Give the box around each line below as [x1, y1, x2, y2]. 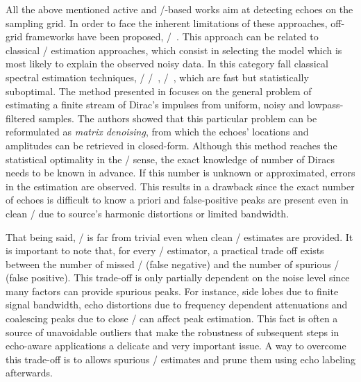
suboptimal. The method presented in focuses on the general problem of [6, 83, 312, 98]
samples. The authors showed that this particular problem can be [38, 110, 317, 125]
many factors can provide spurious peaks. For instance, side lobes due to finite [6, 283, 339, 298]
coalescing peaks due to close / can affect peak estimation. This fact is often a [6, 311, 338, 326]
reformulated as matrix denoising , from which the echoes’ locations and [6, 124, 309, 139]
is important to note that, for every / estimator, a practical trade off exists [6, 243, 324, 258]
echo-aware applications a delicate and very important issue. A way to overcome [6, 338, 346, 353]
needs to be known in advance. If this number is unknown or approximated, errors [6, 165, 355, 180]
